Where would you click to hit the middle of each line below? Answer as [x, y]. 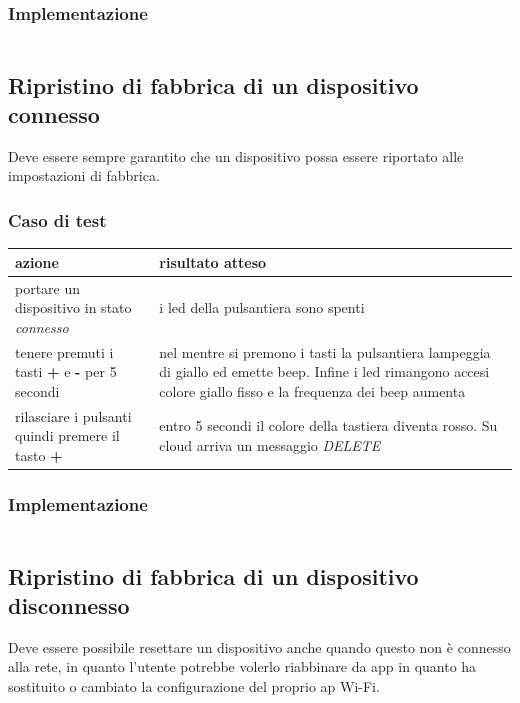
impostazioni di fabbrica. [84, 175]
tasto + [39, 454]
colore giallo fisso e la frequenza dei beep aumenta [312, 390]
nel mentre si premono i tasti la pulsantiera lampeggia [325, 351]
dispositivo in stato [73, 307]
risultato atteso [213, 261]
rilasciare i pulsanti [73, 415]
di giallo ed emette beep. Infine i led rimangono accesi [324, 371]
